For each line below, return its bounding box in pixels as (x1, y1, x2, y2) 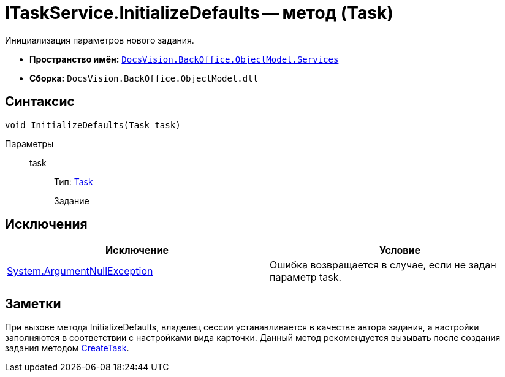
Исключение (105, 244, 169, 257)
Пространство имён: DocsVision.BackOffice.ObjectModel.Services (29, 53, 339, 64)
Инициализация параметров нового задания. (5, 34, 194, 45)
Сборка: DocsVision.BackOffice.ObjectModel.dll (29, 72, 259, 83)
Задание (54, 195, 89, 206)
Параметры (5, 138, 54, 149)
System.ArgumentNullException (7, 265, 153, 278)
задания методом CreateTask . (5, 343, 129, 354)
